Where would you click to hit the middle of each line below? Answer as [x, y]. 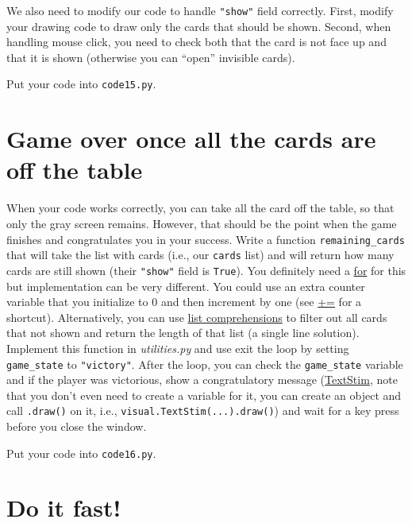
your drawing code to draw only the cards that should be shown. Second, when [199, 26]
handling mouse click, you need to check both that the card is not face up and [196, 42]
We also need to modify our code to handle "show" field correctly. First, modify [200, 10]
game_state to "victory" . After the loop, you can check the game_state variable [205, 364]
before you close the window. [77, 426]
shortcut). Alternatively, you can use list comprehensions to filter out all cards [197, 317]
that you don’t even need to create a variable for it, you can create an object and [204, 395]
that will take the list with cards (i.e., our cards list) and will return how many [200, 255]
